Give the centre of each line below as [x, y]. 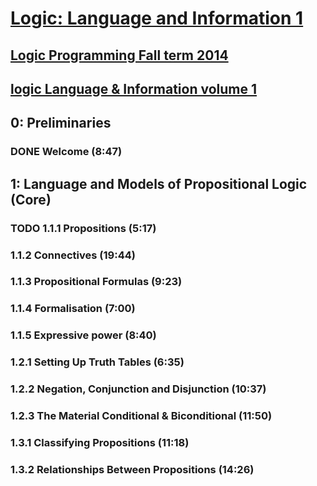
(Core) [31, 199]
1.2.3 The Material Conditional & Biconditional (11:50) [141, 416]
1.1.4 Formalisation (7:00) [73, 309]
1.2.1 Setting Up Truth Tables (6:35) [97, 362]
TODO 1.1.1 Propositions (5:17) [83, 228]
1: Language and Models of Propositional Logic [159, 183]
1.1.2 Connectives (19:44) [73, 255]
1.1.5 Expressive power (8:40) [83, 335]
